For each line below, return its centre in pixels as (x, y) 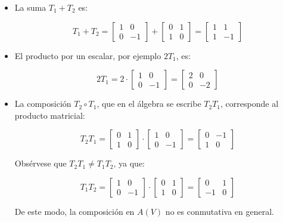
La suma (30, 7)
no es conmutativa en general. (220, 211)
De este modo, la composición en (74, 211)
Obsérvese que (41, 163)
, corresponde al (250, 104)
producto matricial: (50, 115)
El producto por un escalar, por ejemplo (88, 55)
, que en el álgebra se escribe (149, 104)
